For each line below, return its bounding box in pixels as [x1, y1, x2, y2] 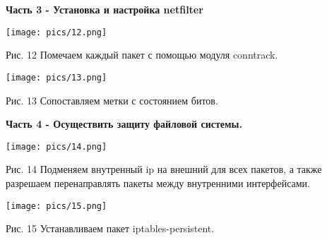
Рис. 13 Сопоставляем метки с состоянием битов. [6, 92, 218, 107]
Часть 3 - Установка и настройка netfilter [6, 2, 203, 16]
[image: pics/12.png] [6, 27, 107, 37]
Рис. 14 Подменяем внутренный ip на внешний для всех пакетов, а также [6, 162, 322, 176]
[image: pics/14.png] [6, 141, 107, 152]
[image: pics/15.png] [6, 200, 107, 211]
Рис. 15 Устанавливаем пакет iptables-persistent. [6, 221, 215, 236]
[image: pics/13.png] [6, 72, 107, 83]
